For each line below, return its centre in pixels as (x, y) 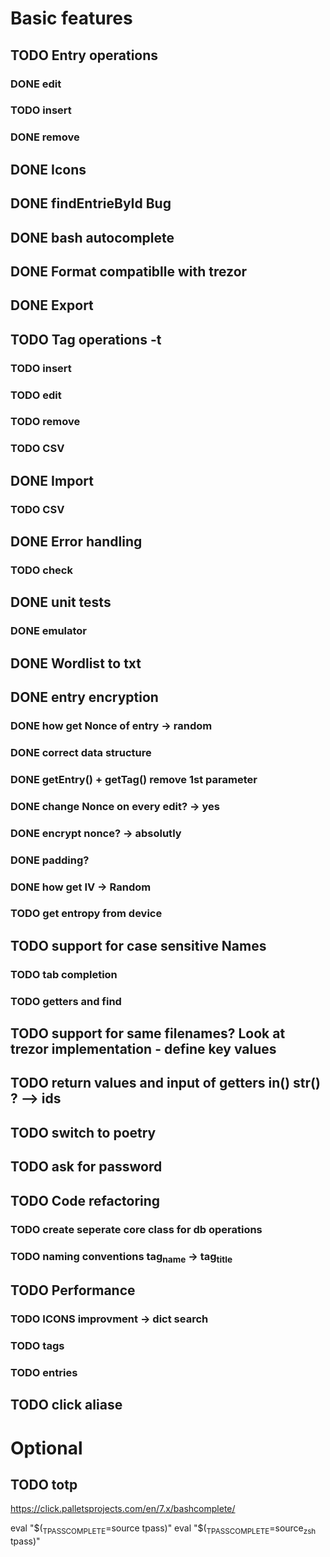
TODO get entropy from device (86, 914)
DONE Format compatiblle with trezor (129, 271)
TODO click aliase (66, 1405)
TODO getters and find (66, 1001)
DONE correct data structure (81, 752)
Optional (46, 1448)
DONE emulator (49, 631)
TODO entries (44, 1372)
